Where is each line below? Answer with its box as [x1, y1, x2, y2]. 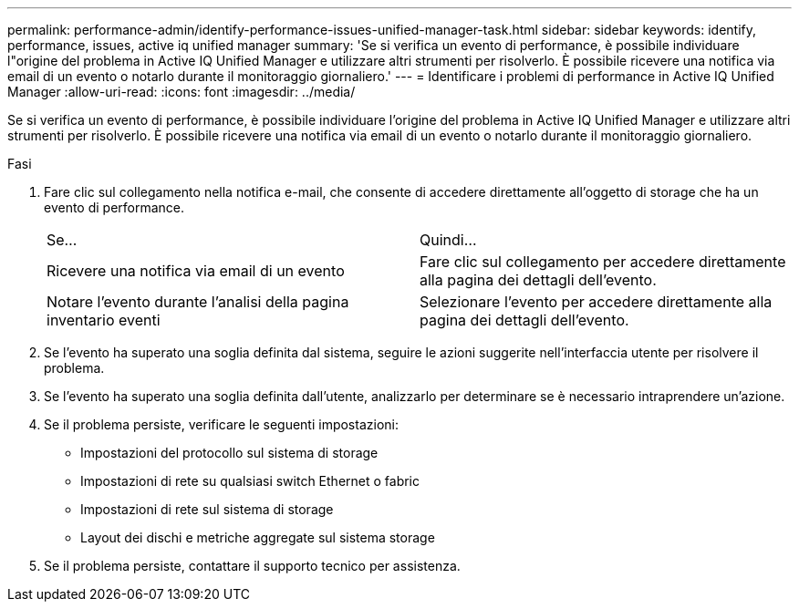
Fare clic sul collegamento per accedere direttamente [420, 253, 786, 271]
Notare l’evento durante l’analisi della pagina [47, 293, 349, 311]
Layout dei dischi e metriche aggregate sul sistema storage [80, 530, 435, 545]
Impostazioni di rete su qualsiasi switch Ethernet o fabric [80, 473, 420, 489]
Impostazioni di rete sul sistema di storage [80, 501, 334, 517]
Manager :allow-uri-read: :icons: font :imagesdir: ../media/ [7, 84, 356, 99]
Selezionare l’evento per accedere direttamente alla [420, 293, 773, 311]
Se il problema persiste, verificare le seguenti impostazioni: [44, 417, 399, 432]
